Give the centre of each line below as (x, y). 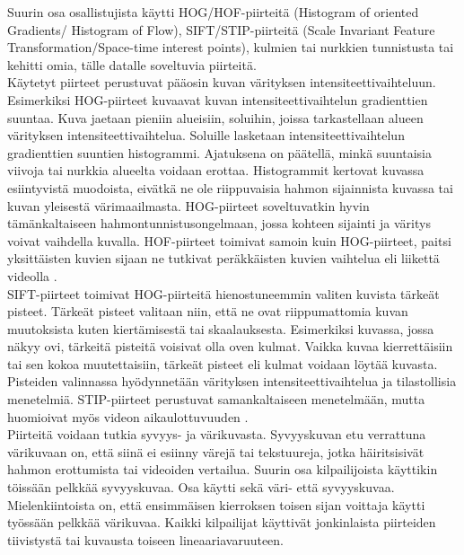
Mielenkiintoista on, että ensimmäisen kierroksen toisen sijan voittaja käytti (216, 504)
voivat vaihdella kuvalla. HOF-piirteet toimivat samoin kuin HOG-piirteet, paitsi (229, 240)
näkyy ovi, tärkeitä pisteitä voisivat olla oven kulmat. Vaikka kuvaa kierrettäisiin (230, 346)
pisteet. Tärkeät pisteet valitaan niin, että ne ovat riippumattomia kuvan (208, 311)
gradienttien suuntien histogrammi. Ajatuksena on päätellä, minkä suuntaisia (220, 152)
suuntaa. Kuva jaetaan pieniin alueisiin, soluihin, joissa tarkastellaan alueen (215, 117)
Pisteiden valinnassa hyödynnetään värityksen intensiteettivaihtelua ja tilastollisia (232, 381)
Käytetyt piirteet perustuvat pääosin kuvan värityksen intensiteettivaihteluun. (222, 82)
